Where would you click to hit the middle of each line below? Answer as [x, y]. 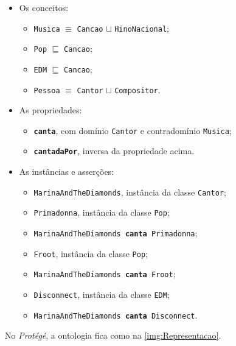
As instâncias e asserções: [67, 171]
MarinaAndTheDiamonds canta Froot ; [105, 274]
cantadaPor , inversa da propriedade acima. [114, 151]
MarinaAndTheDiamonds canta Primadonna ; [116, 233]
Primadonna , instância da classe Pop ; [102, 212]
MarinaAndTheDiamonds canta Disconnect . [116, 315]
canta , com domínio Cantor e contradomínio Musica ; [133, 130]
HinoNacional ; [142, 28]
